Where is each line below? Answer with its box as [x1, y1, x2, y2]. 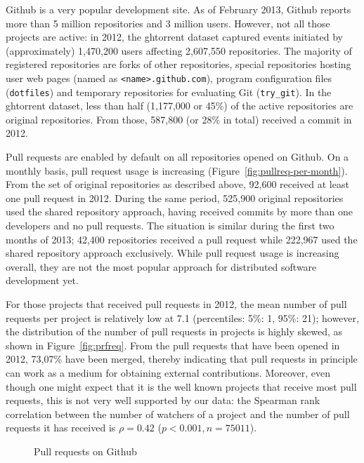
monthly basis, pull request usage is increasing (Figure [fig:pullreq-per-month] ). [6, 163, 348, 177]
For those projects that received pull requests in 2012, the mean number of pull [6, 297, 347, 311]
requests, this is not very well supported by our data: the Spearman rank [6, 393, 320, 408]
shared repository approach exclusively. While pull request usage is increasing [6, 246, 339, 260]
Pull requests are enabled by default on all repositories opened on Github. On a [6, 149, 349, 164]
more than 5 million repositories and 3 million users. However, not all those [6, 15, 330, 30]
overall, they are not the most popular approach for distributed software [6, 259, 317, 274]
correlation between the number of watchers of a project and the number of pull [6, 406, 350, 421]
